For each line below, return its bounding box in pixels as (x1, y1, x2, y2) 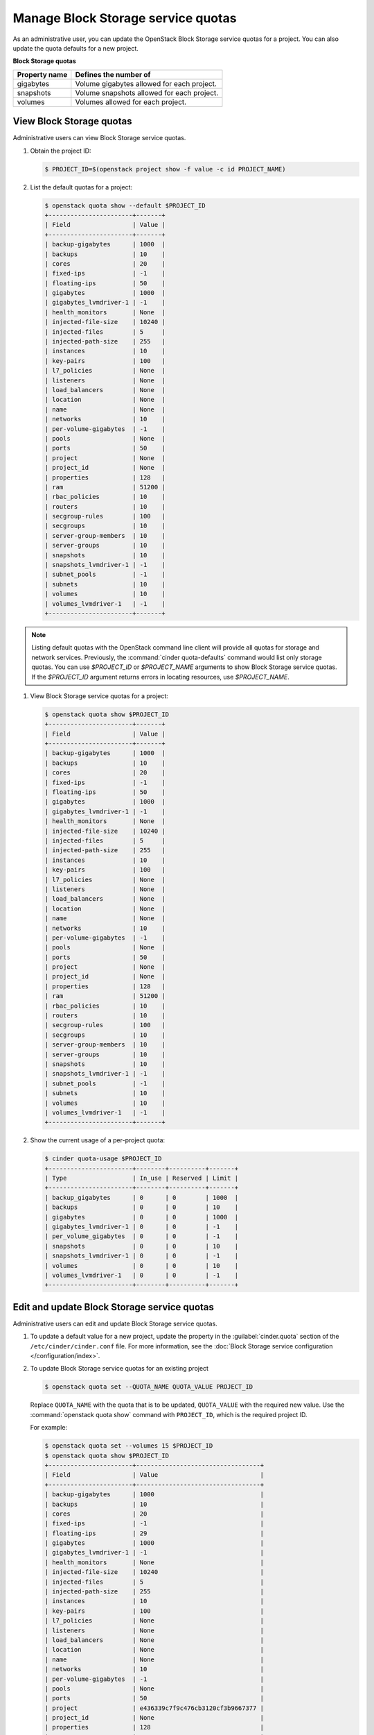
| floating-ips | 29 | (44, 1529, 265, 1537)
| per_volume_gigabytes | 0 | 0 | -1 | (44, 1233, 239, 1240)
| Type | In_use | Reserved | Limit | (44, 1174, 239, 1183)
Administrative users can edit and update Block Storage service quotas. (12, 1319, 217, 1328)
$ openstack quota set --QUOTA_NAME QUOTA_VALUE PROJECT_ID (44, 1383, 253, 1391)
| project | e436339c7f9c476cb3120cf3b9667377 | (44, 1704, 265, 1712)
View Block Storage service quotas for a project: (30, 691, 169, 700)
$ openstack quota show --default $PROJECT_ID (44, 201, 206, 210)
